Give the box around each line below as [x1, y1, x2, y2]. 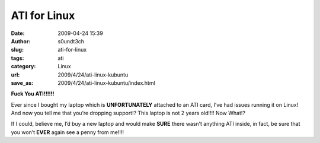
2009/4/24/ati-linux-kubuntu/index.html [57, 79, 155, 86]
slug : [11, 46, 24, 53]
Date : [11, 30, 25, 37]
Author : [11, 37, 31, 45]
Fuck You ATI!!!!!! [11, 90, 55, 97]
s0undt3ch [57, 37, 85, 45]
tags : [11, 54, 24, 62]
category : [11, 63, 36, 70]
